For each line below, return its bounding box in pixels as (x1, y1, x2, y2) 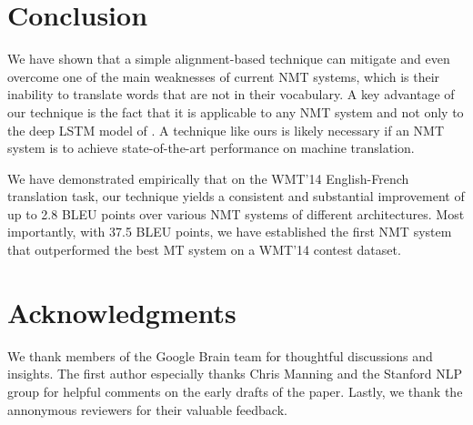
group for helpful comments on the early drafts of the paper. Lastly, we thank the (7, 381, 463, 400)
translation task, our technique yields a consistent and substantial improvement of (7, 187, 465, 206)
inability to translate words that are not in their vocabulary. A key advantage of (7, 85, 455, 104)
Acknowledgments (7, 293, 236, 330)
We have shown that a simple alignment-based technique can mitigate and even (7, 49, 450, 68)
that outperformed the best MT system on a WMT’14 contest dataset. (7, 240, 401, 259)
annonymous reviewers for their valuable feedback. (7, 400, 287, 419)
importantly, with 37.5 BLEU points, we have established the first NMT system (7, 222, 452, 241)
